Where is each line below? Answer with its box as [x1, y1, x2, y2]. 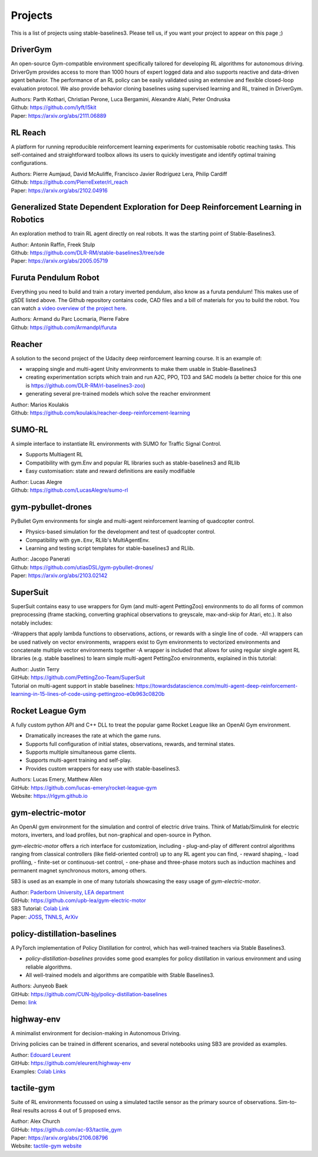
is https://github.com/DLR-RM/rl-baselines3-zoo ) [25, 382, 145, 389]
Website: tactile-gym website [11, 1142, 82, 1149]
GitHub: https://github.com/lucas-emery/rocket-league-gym [11, 784, 157, 791]
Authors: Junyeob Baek [11, 982, 68, 989]
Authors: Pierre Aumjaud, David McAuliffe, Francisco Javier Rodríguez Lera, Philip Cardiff [11, 170, 227, 177]
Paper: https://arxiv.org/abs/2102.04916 [11, 187, 108, 194]
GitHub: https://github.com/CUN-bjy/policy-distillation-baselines [11, 990, 167, 997]
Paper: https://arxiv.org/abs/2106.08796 [11, 1134, 108, 1141]
